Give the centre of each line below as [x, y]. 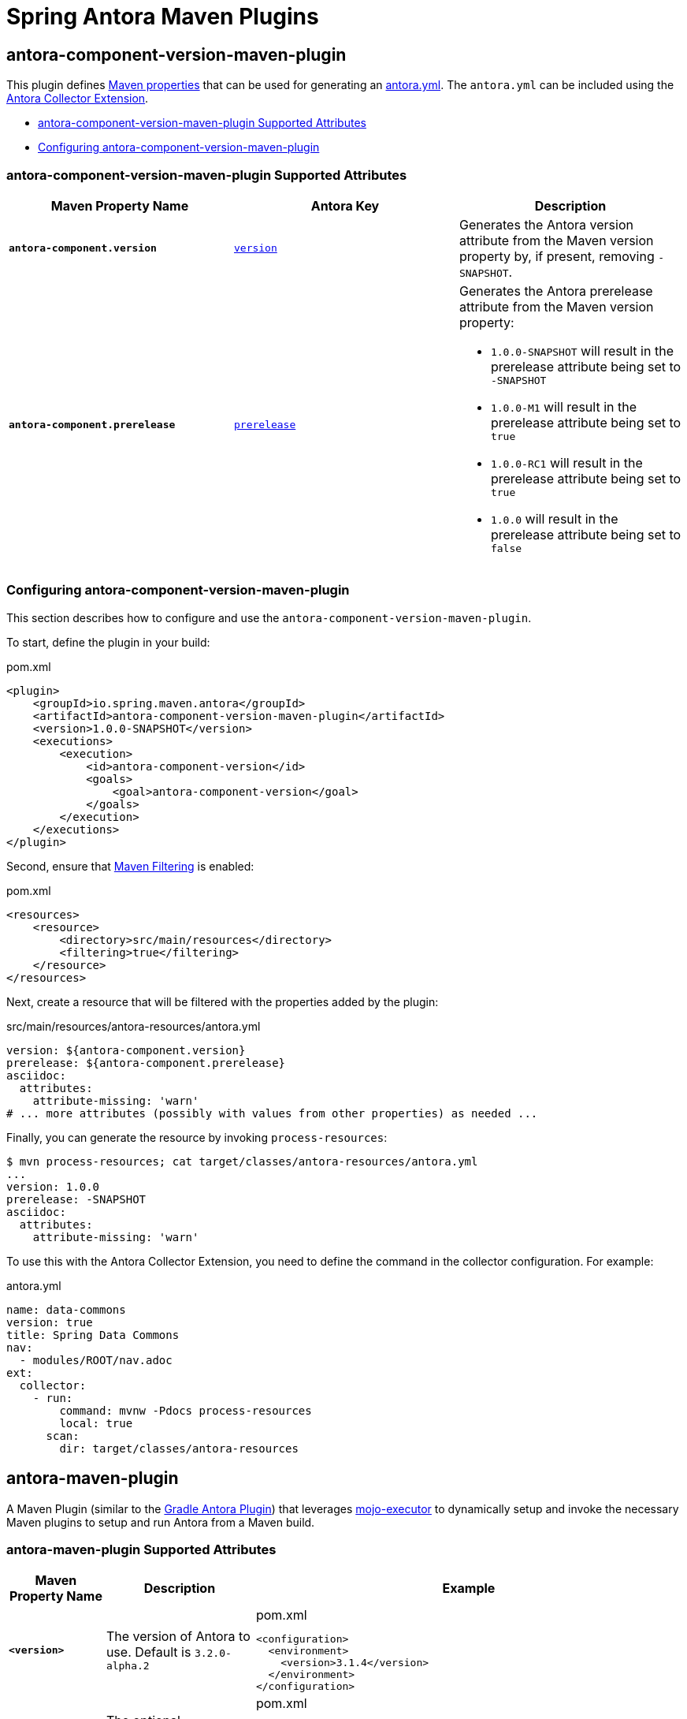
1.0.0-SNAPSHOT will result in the [582, 351]
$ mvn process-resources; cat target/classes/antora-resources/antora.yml [242, 1161]
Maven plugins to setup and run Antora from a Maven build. [161, 1522]
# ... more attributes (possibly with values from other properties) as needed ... [272, 1113]
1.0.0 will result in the [554, 518]
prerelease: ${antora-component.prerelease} [146, 1063]
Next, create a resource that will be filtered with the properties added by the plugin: [223, 1001]
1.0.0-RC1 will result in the [566, 462]
